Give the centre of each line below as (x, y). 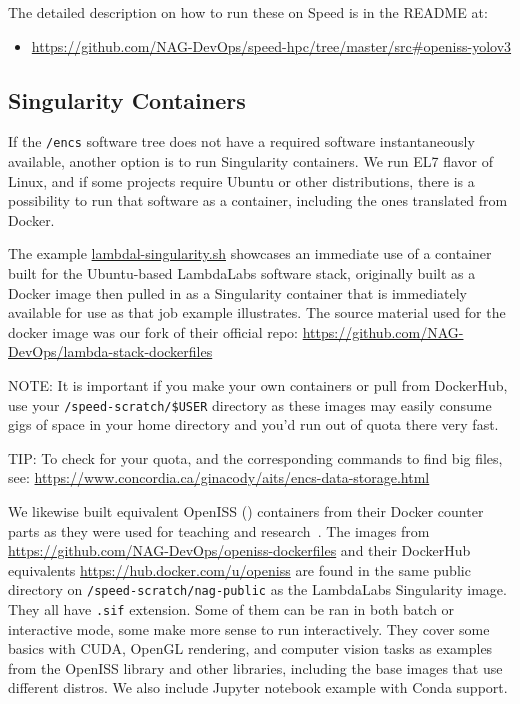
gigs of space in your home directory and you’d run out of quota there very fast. (253, 424)
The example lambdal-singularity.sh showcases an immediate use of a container (250, 253)
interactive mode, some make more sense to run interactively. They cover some (249, 628)
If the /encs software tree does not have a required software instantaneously (241, 141)
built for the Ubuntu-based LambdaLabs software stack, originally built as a (242, 273)
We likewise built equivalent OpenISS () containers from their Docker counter (246, 511)
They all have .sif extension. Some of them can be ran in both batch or (231, 609)
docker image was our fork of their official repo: (153, 331)
